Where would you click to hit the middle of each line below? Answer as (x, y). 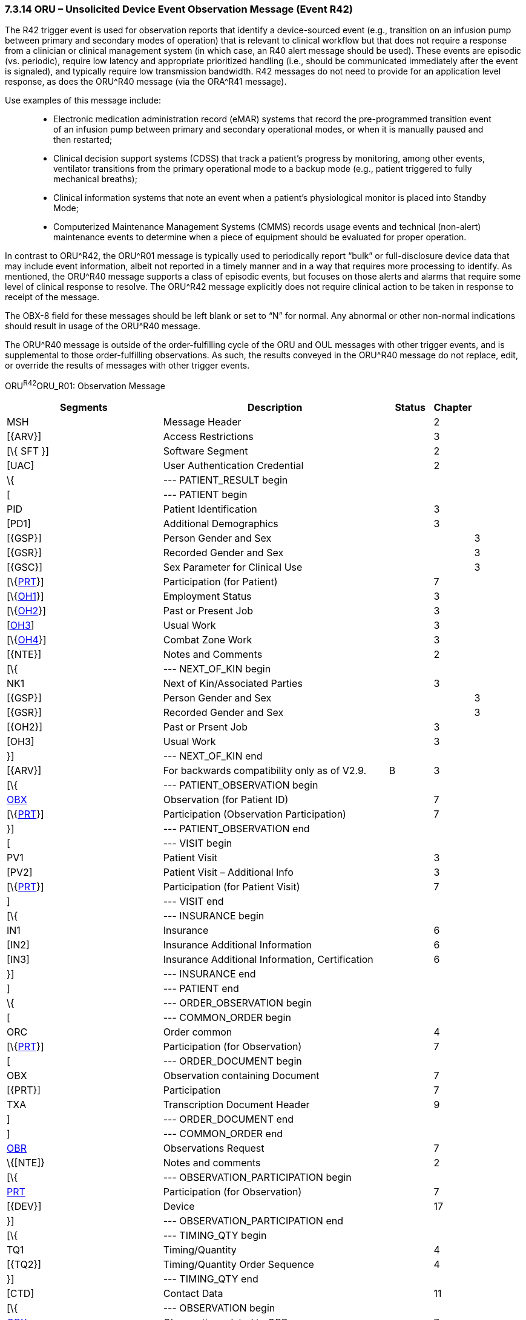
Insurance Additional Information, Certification (268, 960)
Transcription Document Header (236, 1105)
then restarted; (83, 140)
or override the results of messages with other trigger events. (127, 366)
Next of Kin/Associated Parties (233, 684)
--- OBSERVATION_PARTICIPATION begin (257, 1177)
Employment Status (207, 596)
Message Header (202, 422)
